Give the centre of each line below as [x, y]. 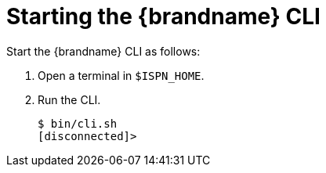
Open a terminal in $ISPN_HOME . [121, 75]
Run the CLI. [69, 99]
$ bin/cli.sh [78, 123]
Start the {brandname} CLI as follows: [103, 51]
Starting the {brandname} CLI [163, 16]
